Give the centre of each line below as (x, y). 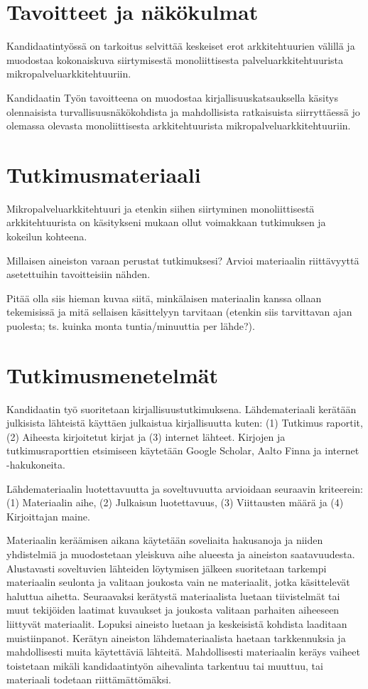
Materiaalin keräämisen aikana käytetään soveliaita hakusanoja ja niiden (165, 540)
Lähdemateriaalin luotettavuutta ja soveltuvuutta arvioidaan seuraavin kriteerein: (185, 488)
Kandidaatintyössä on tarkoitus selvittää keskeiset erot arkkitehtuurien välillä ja (181, 46)
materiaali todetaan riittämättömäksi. (89, 679)
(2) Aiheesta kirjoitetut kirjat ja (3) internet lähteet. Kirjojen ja (146, 436)
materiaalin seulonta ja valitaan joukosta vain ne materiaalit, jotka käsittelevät (178, 582)
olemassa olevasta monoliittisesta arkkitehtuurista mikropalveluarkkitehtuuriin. (179, 125)
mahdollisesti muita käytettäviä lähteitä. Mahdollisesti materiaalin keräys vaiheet (183, 652)
